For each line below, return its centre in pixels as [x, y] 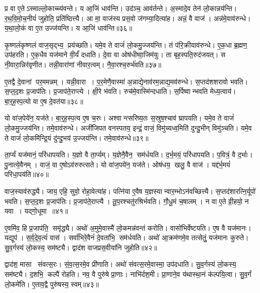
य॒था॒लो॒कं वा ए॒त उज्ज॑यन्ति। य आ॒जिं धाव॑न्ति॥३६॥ [69, 28]
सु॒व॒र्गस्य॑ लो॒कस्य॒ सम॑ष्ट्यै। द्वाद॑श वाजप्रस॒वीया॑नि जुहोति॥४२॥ [81, 247]
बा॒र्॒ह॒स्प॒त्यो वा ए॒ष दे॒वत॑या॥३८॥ [44, 101]
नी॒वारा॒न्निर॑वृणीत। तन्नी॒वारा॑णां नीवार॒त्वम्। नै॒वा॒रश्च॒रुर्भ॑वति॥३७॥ [83, 64]
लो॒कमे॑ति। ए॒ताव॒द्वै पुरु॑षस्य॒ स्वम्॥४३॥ [52, 284]
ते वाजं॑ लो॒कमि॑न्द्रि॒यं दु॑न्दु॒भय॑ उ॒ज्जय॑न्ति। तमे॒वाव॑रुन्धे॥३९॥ [77, 137]
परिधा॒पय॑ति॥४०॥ [27, 174]
